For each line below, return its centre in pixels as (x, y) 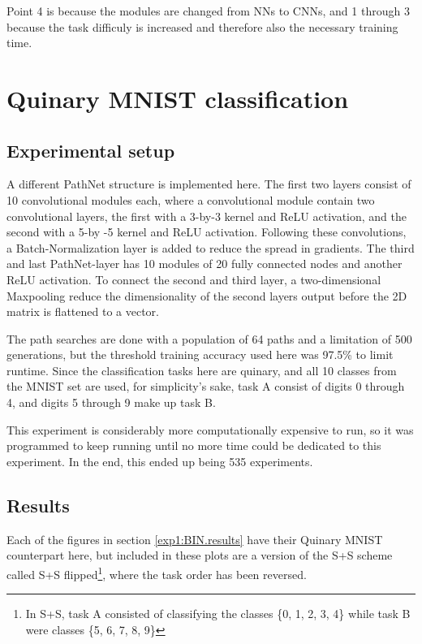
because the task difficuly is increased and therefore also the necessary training (202, 26)
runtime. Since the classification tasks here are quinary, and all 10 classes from (202, 370)
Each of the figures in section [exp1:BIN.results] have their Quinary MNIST (195, 539)
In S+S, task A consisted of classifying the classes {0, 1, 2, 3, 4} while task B (218, 614)
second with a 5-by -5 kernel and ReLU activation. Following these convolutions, (207, 232)
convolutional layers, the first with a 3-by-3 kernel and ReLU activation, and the (207, 216)
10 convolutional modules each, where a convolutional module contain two (191, 199)
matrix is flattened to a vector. (83, 311)
